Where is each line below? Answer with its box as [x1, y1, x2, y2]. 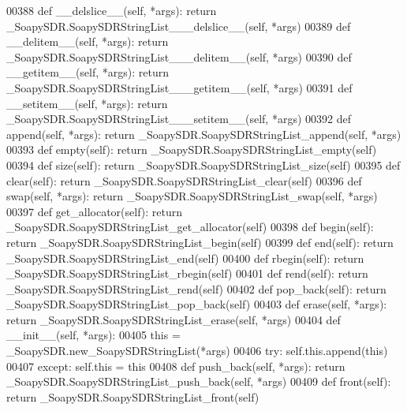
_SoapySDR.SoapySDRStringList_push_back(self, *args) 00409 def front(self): [6, 373, 391, 390]
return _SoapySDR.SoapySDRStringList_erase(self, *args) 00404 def [6, 311, 341, 327]
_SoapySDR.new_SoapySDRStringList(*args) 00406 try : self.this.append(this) [6, 342, 388, 359]
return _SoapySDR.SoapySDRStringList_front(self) [6, 388, 260, 405]
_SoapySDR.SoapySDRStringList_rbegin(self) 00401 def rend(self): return [6, 265, 368, 282]
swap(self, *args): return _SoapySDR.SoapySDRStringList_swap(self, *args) [6, 188, 378, 204]
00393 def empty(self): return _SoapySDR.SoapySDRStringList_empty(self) [6, 141, 377, 158]
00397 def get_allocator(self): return [6, 203, 183, 219]
